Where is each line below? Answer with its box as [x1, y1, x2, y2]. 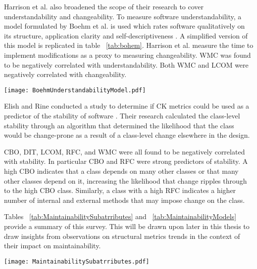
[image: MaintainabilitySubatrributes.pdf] [4, 258, 150, 265]
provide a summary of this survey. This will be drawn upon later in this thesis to [4, 221, 250, 231]
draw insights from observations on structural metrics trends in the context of [4, 231, 240, 241]
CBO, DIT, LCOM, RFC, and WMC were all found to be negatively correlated [4, 146, 245, 156]
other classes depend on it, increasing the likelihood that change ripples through [4, 175, 247, 186]
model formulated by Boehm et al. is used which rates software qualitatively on [4, 21, 245, 31]
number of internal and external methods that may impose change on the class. [4, 194, 245, 205]
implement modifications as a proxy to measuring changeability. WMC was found [4, 49, 251, 60]
